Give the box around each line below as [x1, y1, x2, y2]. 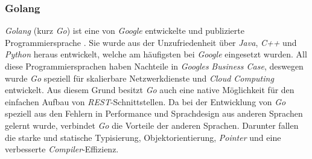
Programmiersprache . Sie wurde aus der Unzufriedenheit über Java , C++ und [5, 36, 297, 48]
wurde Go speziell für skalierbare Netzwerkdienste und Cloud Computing [5, 71, 274, 84]
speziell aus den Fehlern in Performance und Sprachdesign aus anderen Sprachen [5, 107, 303, 120]
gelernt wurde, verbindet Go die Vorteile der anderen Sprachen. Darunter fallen [5, 118, 299, 131]
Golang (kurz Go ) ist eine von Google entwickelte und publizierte [5, 24, 244, 37]
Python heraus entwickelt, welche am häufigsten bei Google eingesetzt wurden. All [5, 48, 307, 60]
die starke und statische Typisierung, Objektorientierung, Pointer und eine [5, 131, 281, 143]
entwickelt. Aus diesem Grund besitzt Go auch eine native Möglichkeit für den [5, 83, 294, 96]
